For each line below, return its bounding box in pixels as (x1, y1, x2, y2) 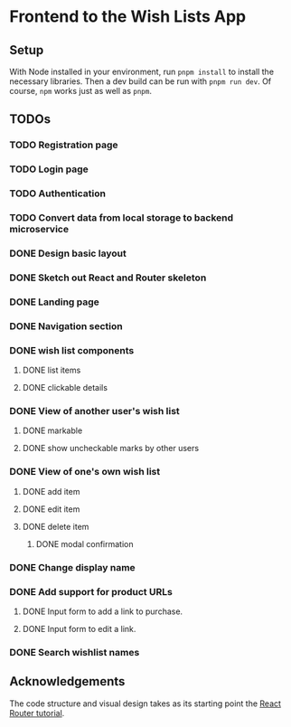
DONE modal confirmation (35, 538, 134, 549)
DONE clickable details (22, 382, 108, 393)
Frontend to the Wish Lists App (9, 6, 247, 27)
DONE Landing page (9, 296, 99, 308)
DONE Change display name (9, 561, 136, 573)
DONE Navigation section (9, 319, 124, 332)
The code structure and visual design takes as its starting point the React (9, 698, 282, 709)
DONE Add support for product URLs (9, 585, 174, 598)
